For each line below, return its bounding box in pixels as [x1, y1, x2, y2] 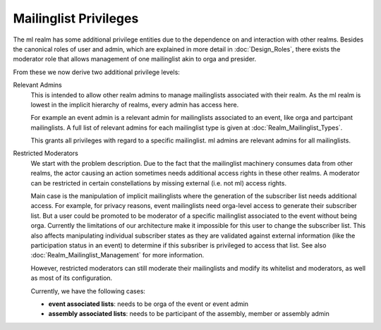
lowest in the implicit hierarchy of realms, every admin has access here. [30, 100, 239, 109]
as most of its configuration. [30, 274, 113, 282]
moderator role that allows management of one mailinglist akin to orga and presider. [13, 55, 257, 63]
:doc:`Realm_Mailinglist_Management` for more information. [30, 251, 205, 259]
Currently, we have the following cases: [30, 286, 146, 295]
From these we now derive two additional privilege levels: [13, 68, 180, 76]
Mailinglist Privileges [13, 11, 139, 26]
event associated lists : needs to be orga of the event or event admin [48, 300, 249, 308]
